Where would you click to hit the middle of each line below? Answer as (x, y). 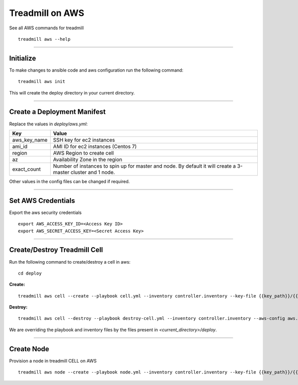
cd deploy (30, 273)
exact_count (26, 169)
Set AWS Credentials (42, 201)
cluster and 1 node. (93, 172)
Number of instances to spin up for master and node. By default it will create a (144, 166)
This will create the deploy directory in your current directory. (72, 93)
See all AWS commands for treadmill (46, 28)
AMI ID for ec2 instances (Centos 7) (95, 146)
